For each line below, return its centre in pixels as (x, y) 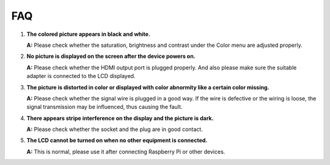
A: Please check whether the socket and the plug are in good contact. (115, 129)
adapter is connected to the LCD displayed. (81, 76)
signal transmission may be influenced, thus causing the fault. (105, 107)
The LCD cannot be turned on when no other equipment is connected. (117, 141)
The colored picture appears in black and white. (89, 34)
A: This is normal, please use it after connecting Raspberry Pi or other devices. (126, 152)
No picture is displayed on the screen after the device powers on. (111, 56)
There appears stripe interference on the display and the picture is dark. (120, 118)
